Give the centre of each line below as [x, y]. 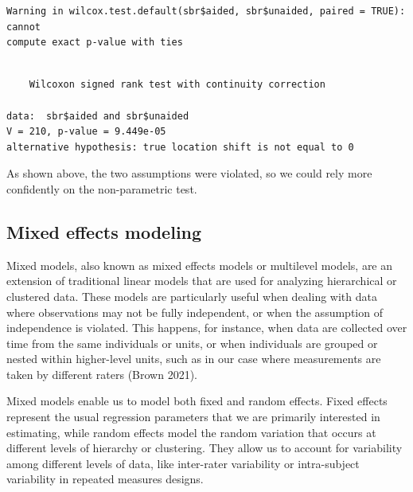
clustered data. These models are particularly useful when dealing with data [192, 296]
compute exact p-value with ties [95, 43]
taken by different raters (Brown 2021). [102, 374]
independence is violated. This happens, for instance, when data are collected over [207, 328]
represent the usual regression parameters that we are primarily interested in [193, 417]
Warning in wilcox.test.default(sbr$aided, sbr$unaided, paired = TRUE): [206, 11]
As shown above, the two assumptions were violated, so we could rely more [189, 173]
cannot [23, 27]
